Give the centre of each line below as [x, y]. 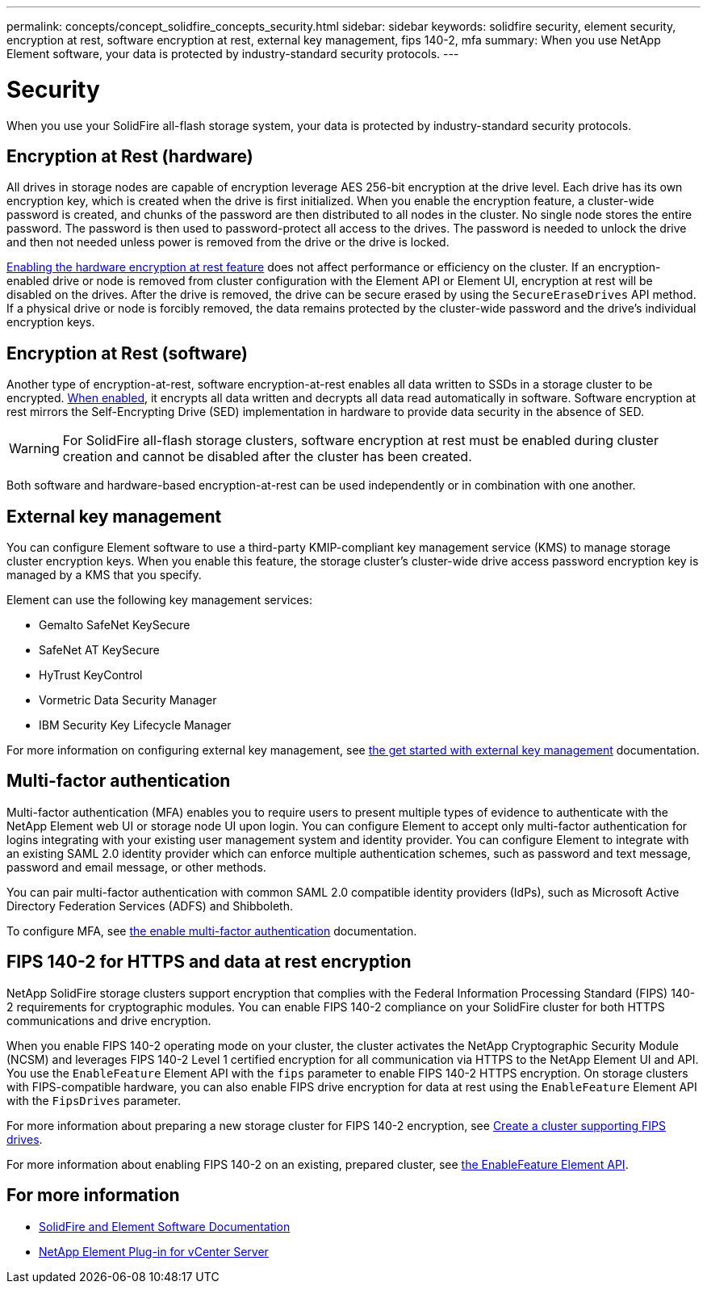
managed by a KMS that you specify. [104, 575]
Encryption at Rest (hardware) [130, 156]
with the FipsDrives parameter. [94, 1100]
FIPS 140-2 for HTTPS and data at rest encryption [209, 962]
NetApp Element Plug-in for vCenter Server [154, 1251]
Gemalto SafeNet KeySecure [115, 625]
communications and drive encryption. [109, 1020]
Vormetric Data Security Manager [128, 700]
